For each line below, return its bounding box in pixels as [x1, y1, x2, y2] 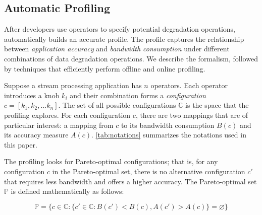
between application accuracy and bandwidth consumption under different [4, 43, 230, 54]
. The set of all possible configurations [58, 100, 176, 110]
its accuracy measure [4, 129, 69, 140]
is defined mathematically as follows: [11, 186, 124, 196]
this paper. [4, 139, 37, 150]
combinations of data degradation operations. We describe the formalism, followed [4, 53, 258, 63]
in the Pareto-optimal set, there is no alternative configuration [52, 166, 245, 176]
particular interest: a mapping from [4, 119, 114, 130]
